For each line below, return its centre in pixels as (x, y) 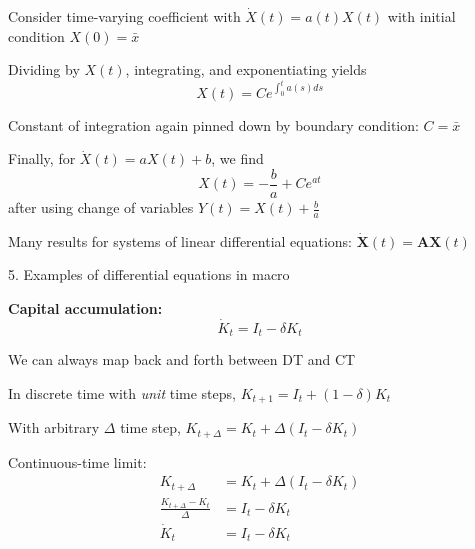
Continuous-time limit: (77, 461)
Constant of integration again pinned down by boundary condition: (213, 124)
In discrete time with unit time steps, (122, 392)
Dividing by (44, 69)
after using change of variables (101, 207)
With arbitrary (54, 427)
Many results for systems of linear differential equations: (180, 240)
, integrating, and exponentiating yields (246, 69)
